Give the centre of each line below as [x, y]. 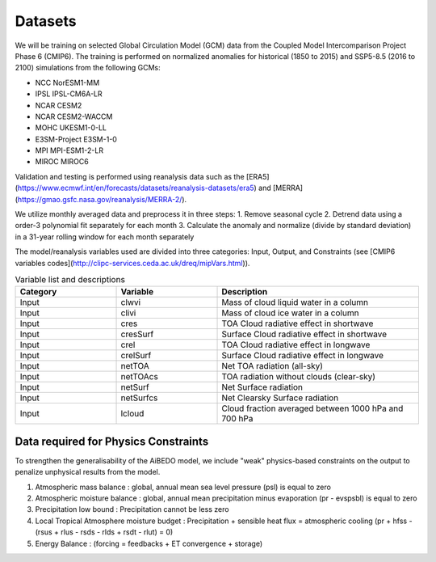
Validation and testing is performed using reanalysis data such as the [130, 176]
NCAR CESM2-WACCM [74, 116]
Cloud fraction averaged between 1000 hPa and [312, 408]
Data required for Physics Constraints [112, 441]
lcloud [132, 414]
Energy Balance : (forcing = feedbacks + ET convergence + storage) [149, 543]
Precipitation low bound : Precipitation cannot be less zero [132, 509]
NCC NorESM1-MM [67, 82]
